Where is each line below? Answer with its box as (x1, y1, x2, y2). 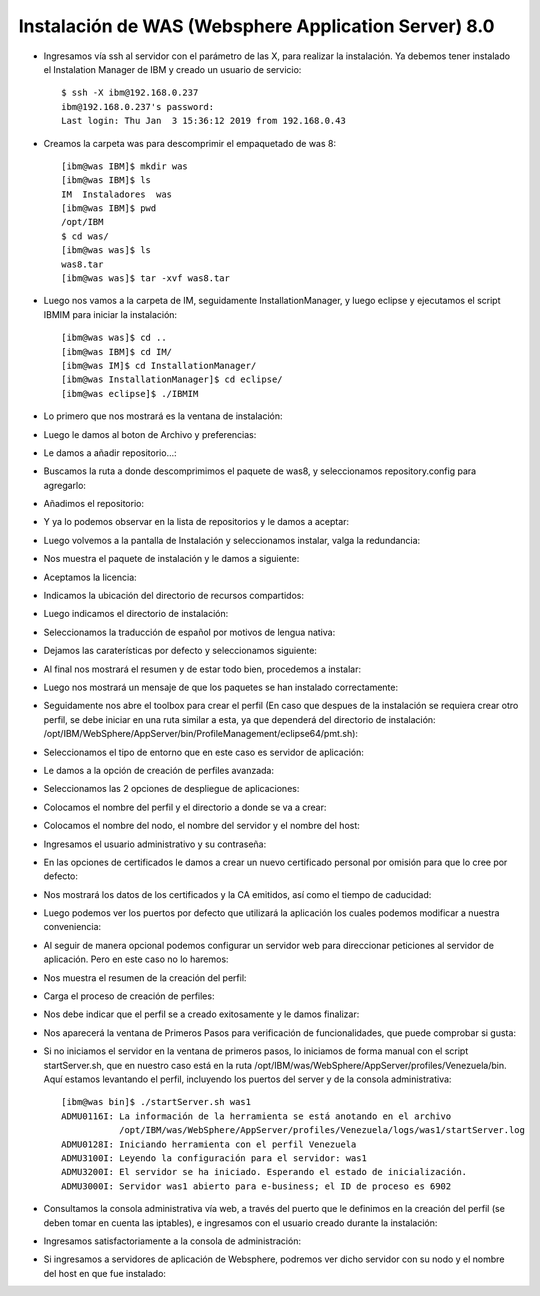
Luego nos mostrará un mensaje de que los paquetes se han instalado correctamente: (43, 681, 399, 693)
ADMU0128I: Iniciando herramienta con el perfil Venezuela (61, 1138, 357, 1150)
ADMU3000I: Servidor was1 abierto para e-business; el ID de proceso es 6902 (61, 1180, 452, 1192)
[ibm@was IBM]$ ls (61, 175, 152, 186)
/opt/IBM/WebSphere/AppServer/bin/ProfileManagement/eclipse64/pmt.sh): (43, 728, 359, 740)
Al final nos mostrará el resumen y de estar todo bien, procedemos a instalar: (43, 663, 362, 675)
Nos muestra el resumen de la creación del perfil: (43, 971, 247, 984)
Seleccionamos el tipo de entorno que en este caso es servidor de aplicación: (43, 746, 365, 758)
